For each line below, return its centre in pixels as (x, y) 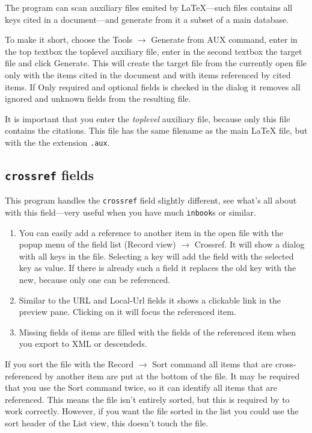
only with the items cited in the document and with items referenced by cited (148, 74)
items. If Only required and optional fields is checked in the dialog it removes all (153, 86)
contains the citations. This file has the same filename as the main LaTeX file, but (156, 130)
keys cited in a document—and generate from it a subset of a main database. (147, 19)
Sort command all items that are (213, 364)
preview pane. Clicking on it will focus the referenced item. (127, 312)
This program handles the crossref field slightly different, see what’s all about (151, 200)
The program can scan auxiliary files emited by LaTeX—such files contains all (149, 7)
